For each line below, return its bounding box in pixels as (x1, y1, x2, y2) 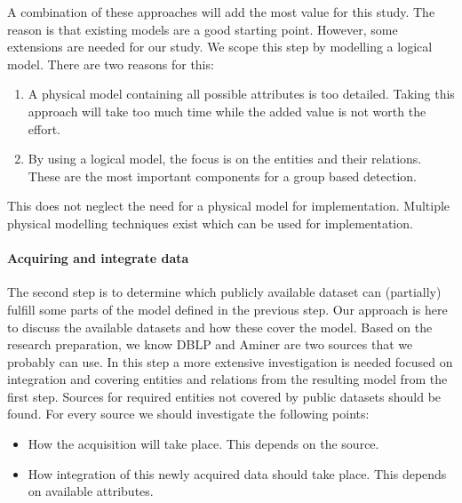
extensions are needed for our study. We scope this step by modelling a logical (7, 37, 433, 56)
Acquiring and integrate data (7, 249, 189, 267)
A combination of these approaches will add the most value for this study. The (7, 3, 435, 20)
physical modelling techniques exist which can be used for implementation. (7, 213, 413, 232)
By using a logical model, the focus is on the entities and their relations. (28, 149, 422, 168)
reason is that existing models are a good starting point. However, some (7, 20, 398, 38)
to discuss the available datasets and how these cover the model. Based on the (7, 317, 433, 336)
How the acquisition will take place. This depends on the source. (28, 435, 379, 453)
